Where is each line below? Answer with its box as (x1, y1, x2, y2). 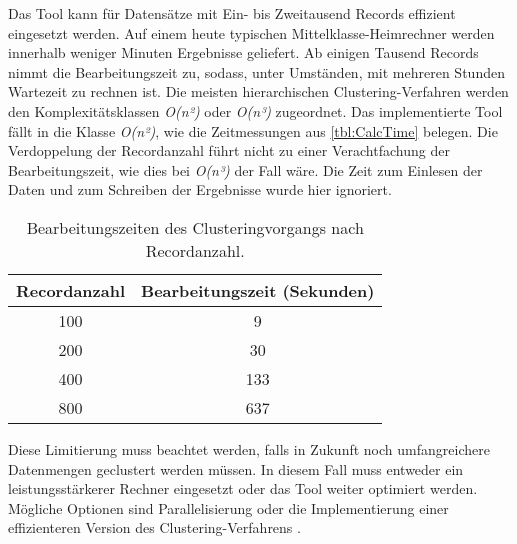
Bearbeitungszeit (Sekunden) (141, 278, 375, 302)
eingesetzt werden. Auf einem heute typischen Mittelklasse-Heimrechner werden (8, 22, 495, 43)
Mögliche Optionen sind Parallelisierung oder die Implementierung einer (8, 497, 449, 518)
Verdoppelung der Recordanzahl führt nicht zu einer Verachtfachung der (8, 140, 450, 161)
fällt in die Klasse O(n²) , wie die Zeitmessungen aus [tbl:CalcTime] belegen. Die (8, 120, 498, 141)
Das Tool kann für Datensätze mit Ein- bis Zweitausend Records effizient (8, 3, 456, 23)
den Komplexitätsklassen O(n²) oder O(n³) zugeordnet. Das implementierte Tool (8, 100, 503, 121)
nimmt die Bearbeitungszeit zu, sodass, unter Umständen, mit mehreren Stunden (8, 61, 505, 82)
